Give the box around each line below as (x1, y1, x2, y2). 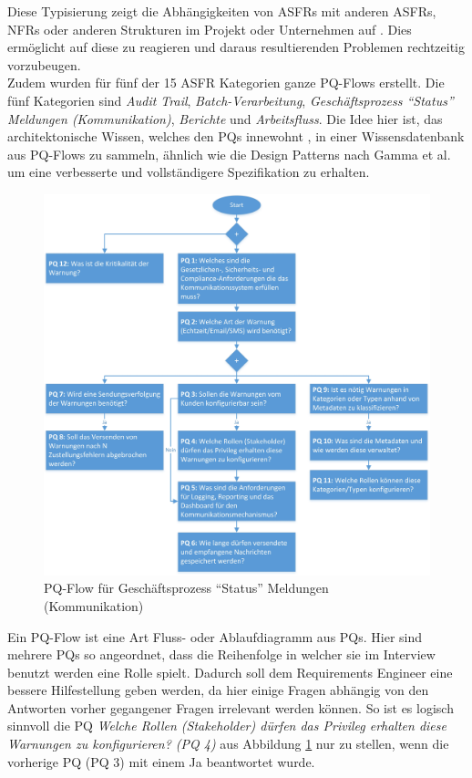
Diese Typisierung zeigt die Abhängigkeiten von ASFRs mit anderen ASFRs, (7, 2, 436, 20)
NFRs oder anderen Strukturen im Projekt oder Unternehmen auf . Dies (7, 19, 412, 38)
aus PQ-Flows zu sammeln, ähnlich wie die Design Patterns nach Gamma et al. (7, 144, 451, 163)
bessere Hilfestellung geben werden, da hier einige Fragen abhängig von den (7, 680, 429, 700)
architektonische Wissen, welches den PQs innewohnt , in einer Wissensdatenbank (7, 127, 465, 146)
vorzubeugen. (7, 55, 81, 74)
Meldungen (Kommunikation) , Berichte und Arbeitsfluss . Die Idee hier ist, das (7, 109, 443, 128)
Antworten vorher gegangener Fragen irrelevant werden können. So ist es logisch (7, 698, 454, 717)
